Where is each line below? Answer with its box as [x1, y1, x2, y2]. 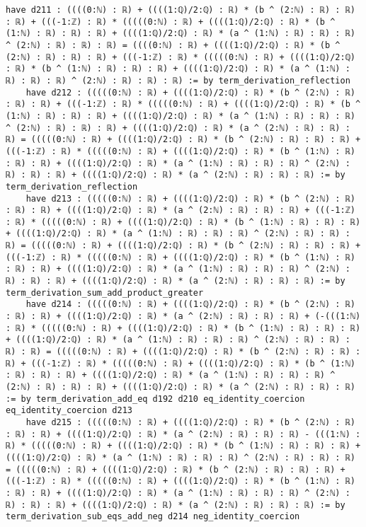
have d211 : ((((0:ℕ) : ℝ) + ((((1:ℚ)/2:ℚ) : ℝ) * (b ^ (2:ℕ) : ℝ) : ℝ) [6, 5, 355, 15]
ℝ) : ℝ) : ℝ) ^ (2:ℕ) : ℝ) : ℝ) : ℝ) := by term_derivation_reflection [6, 75, 350, 86]
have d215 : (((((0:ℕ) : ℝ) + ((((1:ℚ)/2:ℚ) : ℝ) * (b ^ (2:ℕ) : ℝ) [25, 417, 355, 427]
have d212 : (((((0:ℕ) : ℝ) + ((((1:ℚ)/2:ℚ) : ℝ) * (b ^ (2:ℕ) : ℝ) [25, 87, 355, 98]
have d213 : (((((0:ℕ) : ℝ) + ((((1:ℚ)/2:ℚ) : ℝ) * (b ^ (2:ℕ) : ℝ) [25, 193, 355, 204]
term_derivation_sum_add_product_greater [6, 287, 204, 298]
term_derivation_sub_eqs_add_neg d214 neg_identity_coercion [6, 511, 300, 522]
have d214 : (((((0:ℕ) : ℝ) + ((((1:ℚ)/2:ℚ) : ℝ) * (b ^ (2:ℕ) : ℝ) [25, 299, 355, 310]
